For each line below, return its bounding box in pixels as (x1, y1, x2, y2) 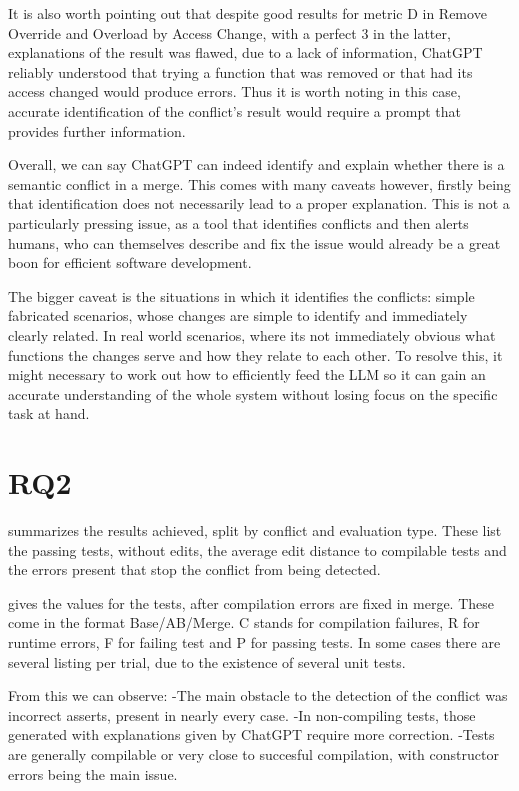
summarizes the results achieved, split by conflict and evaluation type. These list (8, 520, 502, 540)
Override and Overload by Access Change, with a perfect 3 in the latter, (8, 22, 451, 43)
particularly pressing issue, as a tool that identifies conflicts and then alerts (8, 212, 469, 233)
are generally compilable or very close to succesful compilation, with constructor (8, 743, 499, 764)
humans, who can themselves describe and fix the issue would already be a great (8, 232, 501, 253)
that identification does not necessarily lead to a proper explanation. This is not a (8, 193, 510, 214)
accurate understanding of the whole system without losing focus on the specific (8, 383, 498, 404)
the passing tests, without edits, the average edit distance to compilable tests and (8, 539, 507, 560)
